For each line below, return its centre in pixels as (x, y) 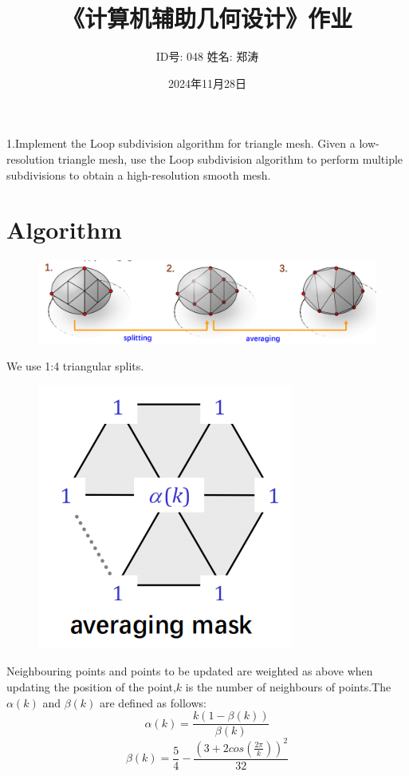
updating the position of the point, (91, 686)
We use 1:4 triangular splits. (75, 366)
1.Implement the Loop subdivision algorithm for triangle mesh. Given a (181, 143)
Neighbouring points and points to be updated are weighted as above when (190, 671)
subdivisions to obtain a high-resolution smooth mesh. (139, 174)
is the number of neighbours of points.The (288, 686)
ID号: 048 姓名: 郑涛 (207, 56)
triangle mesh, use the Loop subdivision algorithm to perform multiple (230, 158)
